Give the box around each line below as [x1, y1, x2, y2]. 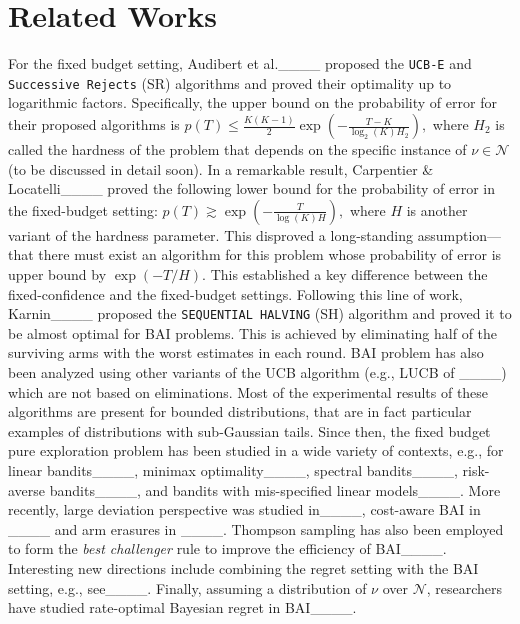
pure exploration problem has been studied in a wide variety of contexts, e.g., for [8, 440, 504, 461]
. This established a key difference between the [202, 264, 488, 284]
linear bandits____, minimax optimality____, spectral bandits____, [8, 460, 458, 480]
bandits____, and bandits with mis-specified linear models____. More [49, 479, 501, 500]
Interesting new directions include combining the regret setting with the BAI [8, 557, 479, 578]
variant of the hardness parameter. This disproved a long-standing [8, 224, 414, 245]
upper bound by [8, 264, 107, 284]
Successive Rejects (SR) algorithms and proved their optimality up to [8, 72, 452, 93]
